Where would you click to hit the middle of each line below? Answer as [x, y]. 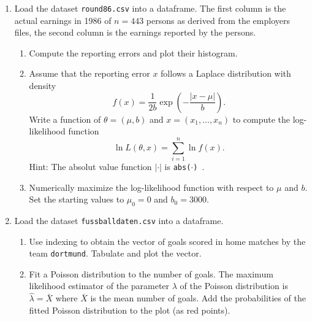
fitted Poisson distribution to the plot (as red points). [130, 310]
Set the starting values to [77, 199]
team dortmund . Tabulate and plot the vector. [115, 253]
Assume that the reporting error [89, 73]
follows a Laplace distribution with [226, 73]
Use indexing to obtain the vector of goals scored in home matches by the [167, 241]
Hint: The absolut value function [90, 166]
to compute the [261, 119]
